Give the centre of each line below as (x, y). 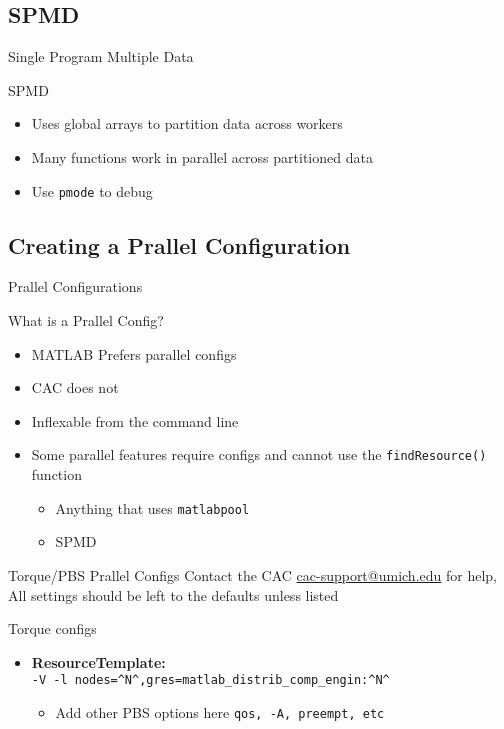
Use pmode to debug (92, 190)
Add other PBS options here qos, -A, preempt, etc (220, 711)
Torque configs (52, 628)
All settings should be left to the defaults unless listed (173, 594)
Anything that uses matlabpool (152, 507)
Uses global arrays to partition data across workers (187, 123)
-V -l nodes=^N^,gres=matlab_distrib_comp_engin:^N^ (210, 680)
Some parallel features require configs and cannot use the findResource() (259, 454)
